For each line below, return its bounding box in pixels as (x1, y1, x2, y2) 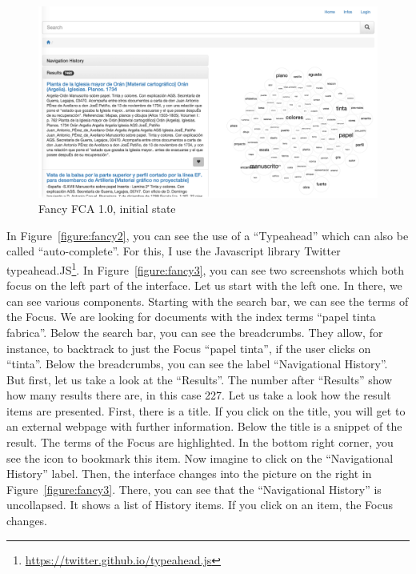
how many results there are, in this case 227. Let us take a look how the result (6, 387, 391, 403)
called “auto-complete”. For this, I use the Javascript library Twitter (6, 243, 341, 259)
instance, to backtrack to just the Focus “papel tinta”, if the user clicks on (6, 339, 371, 356)
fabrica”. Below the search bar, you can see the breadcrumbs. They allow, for (6, 323, 383, 340)
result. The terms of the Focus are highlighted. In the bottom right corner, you (6, 434, 394, 451)
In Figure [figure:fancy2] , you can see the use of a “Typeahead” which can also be (6, 227, 409, 243)
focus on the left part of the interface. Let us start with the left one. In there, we (6, 277, 402, 294)
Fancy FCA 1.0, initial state (38, 200, 176, 217)
